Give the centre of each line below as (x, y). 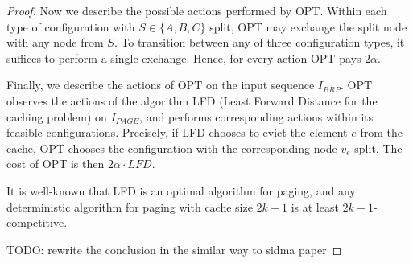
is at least (315, 206)
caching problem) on (57, 116)
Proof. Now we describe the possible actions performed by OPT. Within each (197, 10)
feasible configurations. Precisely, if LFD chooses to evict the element (177, 132)
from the (381, 132)
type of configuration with (71, 26)
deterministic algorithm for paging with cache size (130, 206)
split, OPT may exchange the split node (308, 26)
